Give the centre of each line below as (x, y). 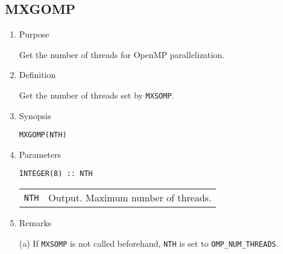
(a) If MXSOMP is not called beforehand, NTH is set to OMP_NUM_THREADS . (149, 243)
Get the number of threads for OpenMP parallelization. (122, 54)
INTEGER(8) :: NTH (56, 174)
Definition (37, 75)
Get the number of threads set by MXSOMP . (97, 95)
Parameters (40, 154)
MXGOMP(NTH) (43, 135)
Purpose (34, 34)
